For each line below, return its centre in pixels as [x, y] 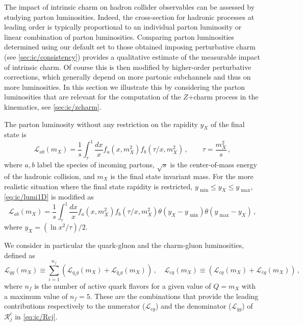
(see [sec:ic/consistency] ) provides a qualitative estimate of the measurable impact [132, 56]
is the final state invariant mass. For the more [182, 176]
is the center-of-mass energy [213, 165]
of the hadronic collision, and [49, 176]
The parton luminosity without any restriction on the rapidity [101, 124]
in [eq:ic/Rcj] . [36, 316]
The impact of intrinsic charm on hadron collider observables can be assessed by [130, 7]
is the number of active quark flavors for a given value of [123, 285]
